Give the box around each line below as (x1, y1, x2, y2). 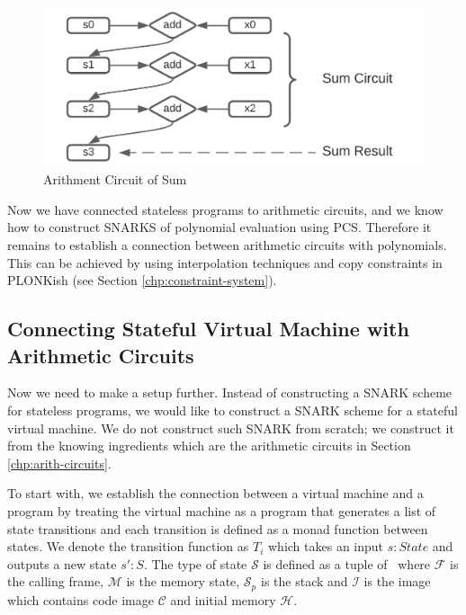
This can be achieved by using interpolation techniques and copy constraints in (7, 253, 443, 272)
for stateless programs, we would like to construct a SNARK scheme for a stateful (7, 400, 458, 419)
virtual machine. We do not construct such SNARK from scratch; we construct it (7, 418, 454, 437)
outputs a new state (7, 554, 117, 573)
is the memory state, (126, 572, 240, 591)
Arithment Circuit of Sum (43, 170, 187, 189)
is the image (363, 572, 431, 591)
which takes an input (267, 537, 384, 556)
